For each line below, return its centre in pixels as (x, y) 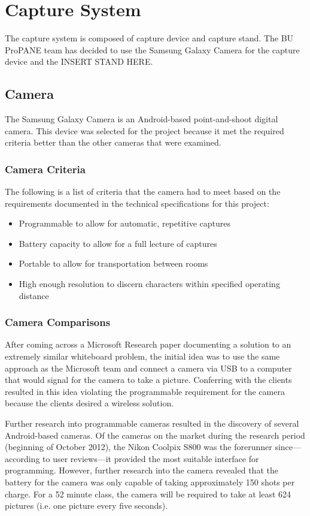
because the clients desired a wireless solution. (89, 403)
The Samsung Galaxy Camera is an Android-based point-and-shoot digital (142, 119)
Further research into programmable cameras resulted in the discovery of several (152, 423)
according (22, 458)
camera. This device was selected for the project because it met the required (145, 130)
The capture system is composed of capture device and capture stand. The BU (149, 38)
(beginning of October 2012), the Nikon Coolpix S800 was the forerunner (139, 447)
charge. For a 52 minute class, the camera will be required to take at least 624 (148, 494)
